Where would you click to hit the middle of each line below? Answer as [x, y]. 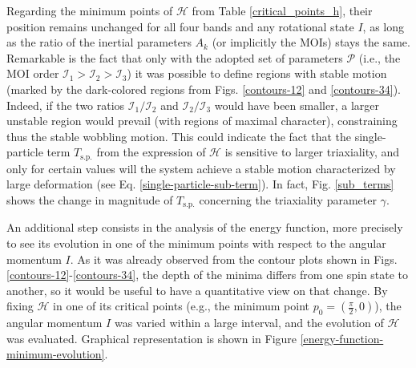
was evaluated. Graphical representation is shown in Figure [152, 338]
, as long [384, 26]
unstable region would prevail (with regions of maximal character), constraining [202, 121]
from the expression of [151, 152]
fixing [20, 306]
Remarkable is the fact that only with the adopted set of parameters [175, 57]
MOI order [33, 73]
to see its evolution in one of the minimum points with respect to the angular [196, 243]
